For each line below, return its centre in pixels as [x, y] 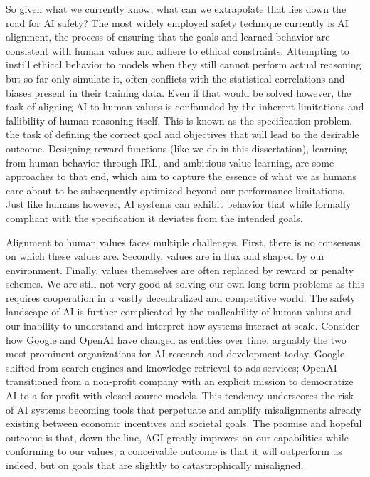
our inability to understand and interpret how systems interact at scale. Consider [183, 326]
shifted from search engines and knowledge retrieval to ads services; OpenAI [171, 367]
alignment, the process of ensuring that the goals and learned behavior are [168, 37]
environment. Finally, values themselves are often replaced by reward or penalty [180, 269]
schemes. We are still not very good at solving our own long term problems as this [185, 284]
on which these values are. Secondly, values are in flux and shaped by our [165, 256]
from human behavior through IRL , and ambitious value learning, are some [170, 162]
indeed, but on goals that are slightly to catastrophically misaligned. [155, 465]
